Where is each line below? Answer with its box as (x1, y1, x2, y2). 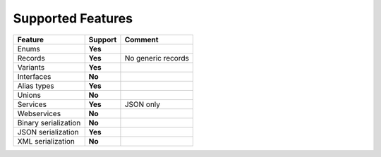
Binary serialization (17, 118, 81, 127)
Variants (17, 62, 45, 72)
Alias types (17, 81, 54, 91)
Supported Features (13, 11, 133, 26)
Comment (124, 34, 159, 44)
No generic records (124, 53, 190, 63)
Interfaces (17, 71, 52, 81)
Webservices (17, 108, 61, 118)
